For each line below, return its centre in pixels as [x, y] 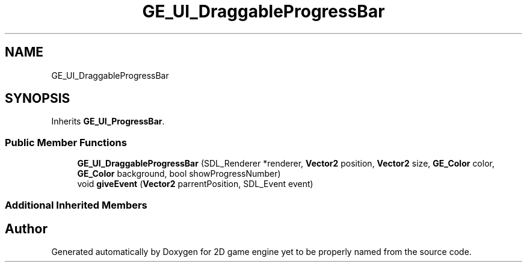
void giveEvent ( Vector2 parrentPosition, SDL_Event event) [195, 184]
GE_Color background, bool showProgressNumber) [179, 174]
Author [26, 229]
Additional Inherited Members [76, 205]
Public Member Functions [66, 142]
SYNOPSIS [38, 99]
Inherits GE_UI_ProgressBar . [108, 121]
